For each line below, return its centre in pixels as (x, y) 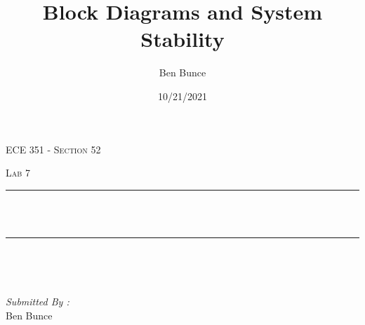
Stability (182, 39)
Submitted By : (38, 302)
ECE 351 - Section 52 (53, 149)
